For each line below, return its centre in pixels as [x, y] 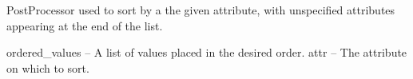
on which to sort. [48, 67]
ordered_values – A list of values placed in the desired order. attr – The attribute [207, 52]
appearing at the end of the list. [85, 25]
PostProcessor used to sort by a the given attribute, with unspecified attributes [201, 10]
